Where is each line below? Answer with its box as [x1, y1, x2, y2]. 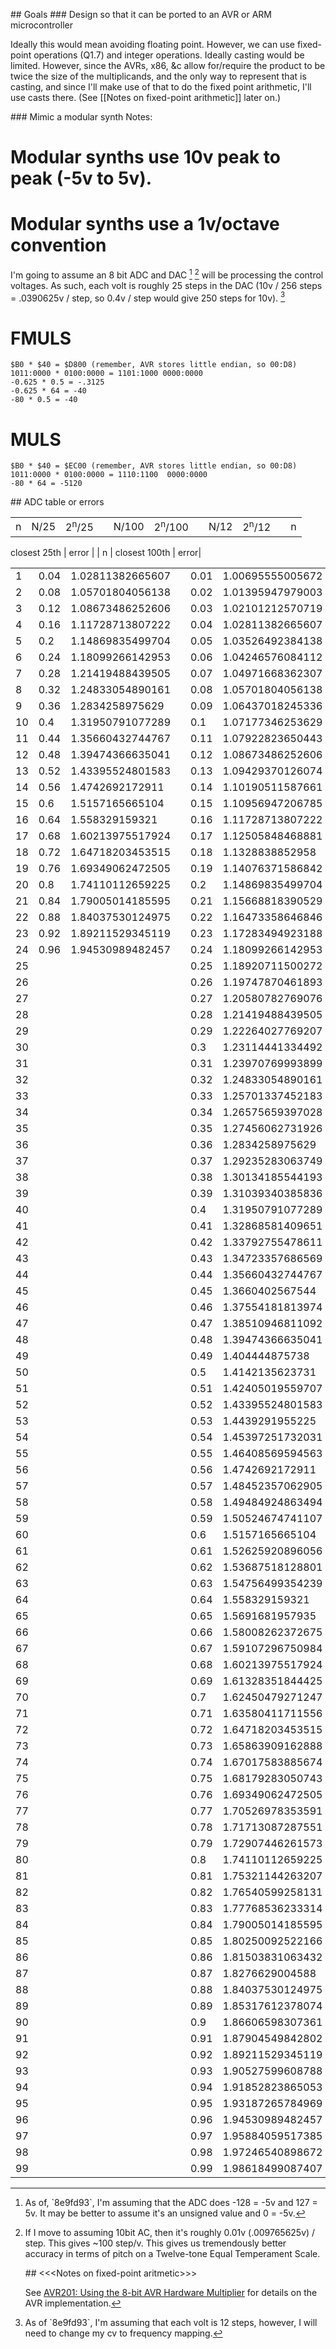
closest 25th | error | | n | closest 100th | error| [10, 546, 202, 558]
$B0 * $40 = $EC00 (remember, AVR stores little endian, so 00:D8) [10, 461, 298, 471]
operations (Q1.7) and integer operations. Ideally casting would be [33, 49, 305, 61]
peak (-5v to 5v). [10, 167, 153, 190]
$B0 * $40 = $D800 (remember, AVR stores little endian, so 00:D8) [10, 360, 298, 370]
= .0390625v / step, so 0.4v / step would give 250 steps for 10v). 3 [10, 290, 286, 304]
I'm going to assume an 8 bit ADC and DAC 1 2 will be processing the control [10, 267, 324, 281]
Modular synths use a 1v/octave [10, 213, 280, 236]
